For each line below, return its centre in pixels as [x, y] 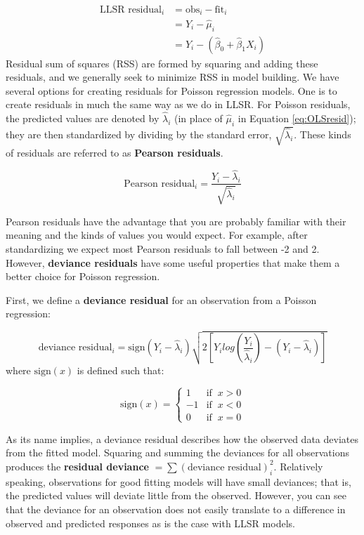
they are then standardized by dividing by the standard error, [139, 134]
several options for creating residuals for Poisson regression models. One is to [171, 90]
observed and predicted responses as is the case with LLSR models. [150, 523]
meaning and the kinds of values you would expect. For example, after [157, 235]
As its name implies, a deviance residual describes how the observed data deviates [182, 438]
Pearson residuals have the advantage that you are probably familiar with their [176, 221]
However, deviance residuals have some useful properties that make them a [173, 262]
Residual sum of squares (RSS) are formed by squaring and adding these [162, 63]
